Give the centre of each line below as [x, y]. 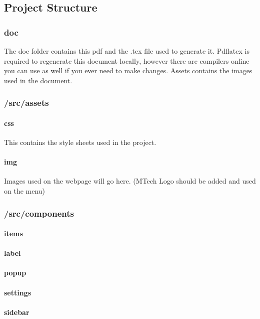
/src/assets [26, 103]
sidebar [17, 312]
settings [18, 292]
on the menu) [25, 191]
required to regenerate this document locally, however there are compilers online [127, 60]
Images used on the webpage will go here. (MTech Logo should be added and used [130, 181]
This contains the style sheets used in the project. [80, 142]
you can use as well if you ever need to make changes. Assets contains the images [128, 70]
